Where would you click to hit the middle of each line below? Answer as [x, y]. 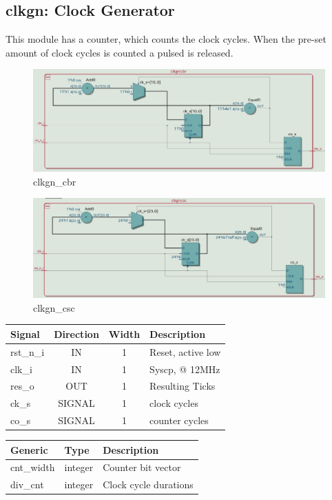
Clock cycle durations [148, 484]
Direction [76, 333]
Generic [29, 449]
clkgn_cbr [55, 181]
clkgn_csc [54, 307]
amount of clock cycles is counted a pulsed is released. [120, 52]
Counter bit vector [142, 467]
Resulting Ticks [183, 386]
